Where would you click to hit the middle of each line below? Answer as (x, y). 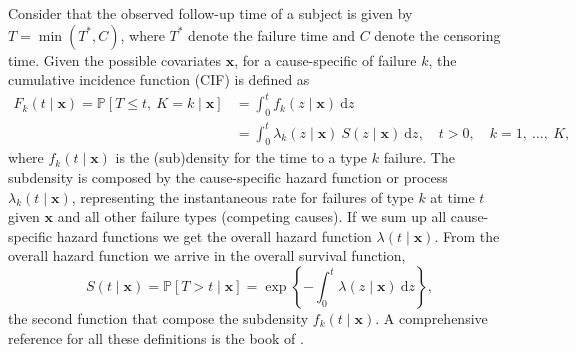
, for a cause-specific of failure (325, 59)
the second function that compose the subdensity (158, 318)
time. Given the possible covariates (115, 59)
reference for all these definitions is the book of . (156, 337)
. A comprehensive (431, 318)
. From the (467, 235)
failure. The (419, 157)
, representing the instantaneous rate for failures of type (242, 196)
